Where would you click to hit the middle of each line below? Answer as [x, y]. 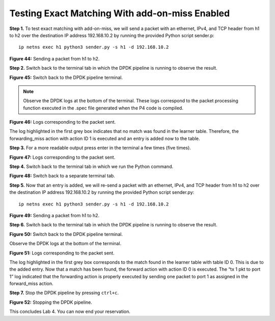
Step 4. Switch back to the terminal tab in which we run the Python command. [91, 167]
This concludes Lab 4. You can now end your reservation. [70, 312]
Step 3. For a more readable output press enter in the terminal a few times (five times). [100, 148]
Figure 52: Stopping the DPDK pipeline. [51, 302]
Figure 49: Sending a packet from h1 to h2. [54, 215]
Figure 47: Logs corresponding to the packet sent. [62, 157]
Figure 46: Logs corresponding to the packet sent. [63, 122]
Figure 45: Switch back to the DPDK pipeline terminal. [66, 77]
